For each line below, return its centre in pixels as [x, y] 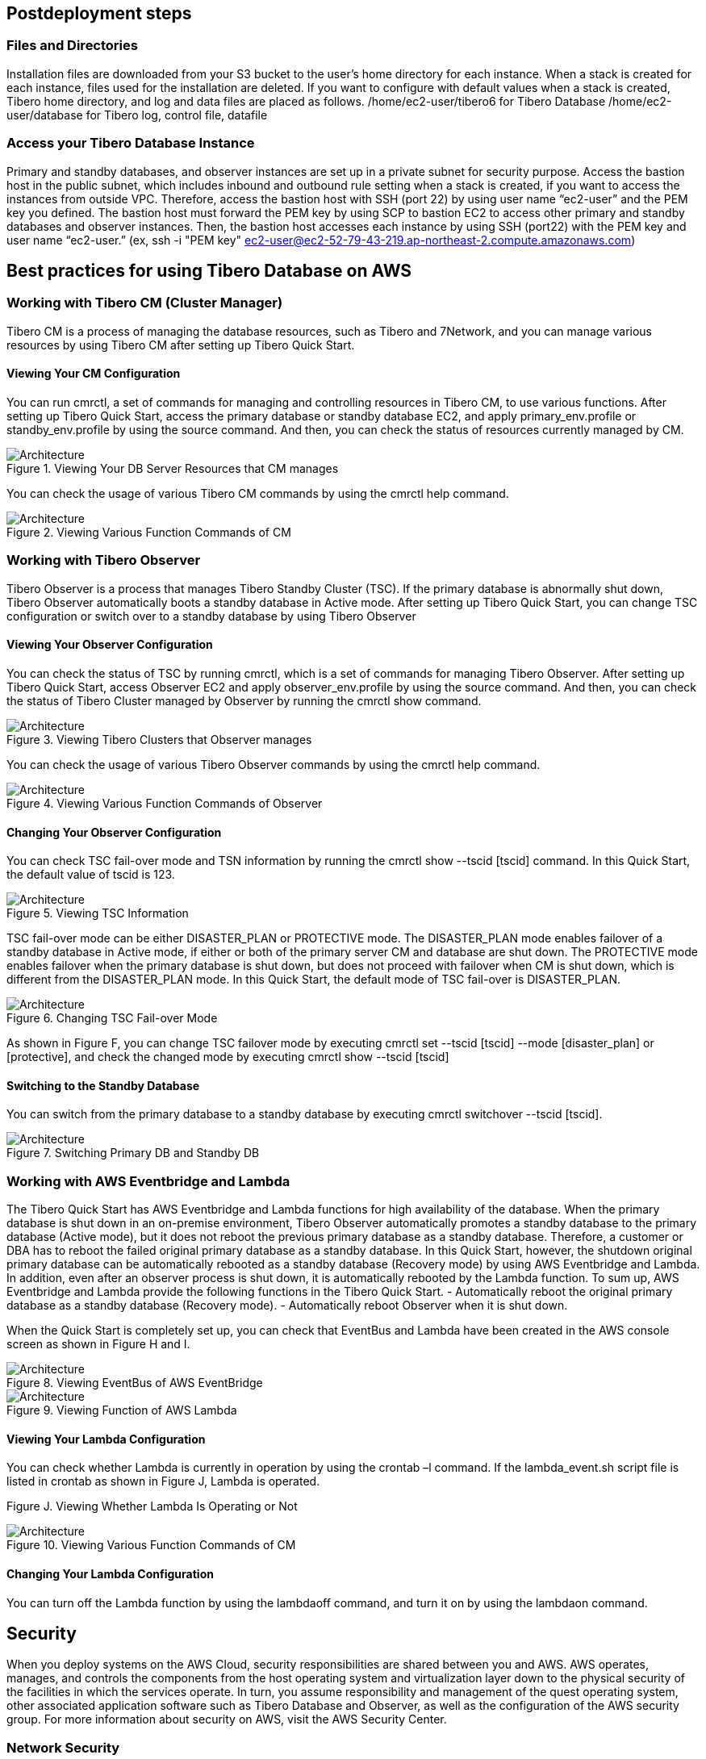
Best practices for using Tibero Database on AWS [209, 270]
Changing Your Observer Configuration [114, 832]
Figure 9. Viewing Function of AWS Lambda [122, 1410]
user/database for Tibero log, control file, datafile [137, 115]
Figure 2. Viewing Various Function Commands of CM [149, 532]
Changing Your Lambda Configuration [110, 1573]
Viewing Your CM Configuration [94, 374]
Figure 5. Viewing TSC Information [98, 913]
